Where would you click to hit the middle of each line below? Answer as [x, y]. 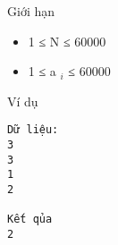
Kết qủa [30, 220]
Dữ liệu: [33, 130]
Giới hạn [31, 11]
